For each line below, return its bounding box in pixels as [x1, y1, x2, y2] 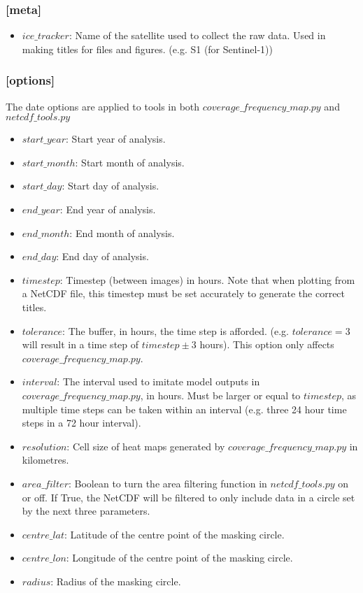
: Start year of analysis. [66, 131, 166, 146]
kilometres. [22, 452, 69, 467]
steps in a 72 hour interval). [22, 415, 141, 430]
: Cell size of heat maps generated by [66, 438, 225, 453]
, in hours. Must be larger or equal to [140, 387, 301, 402]
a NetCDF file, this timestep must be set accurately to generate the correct [22, 286, 346, 301]
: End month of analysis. [69, 225, 175, 240]
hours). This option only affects [199, 337, 334, 352]
